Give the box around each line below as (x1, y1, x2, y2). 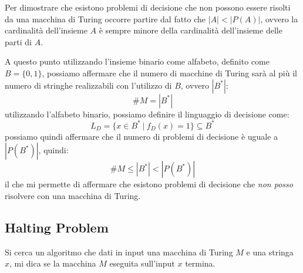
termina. (185, 257, 216, 269)
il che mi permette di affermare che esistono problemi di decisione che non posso (5, 178, 293, 190)
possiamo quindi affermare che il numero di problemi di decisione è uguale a (5, 130, 278, 142)
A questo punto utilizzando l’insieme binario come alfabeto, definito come (5, 55, 270, 68)
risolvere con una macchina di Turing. (5, 189, 141, 201)
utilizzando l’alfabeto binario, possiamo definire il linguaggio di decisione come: (5, 107, 289, 120)
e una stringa (246, 245, 294, 258)
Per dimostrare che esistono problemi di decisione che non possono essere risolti (5, 1, 291, 13)
